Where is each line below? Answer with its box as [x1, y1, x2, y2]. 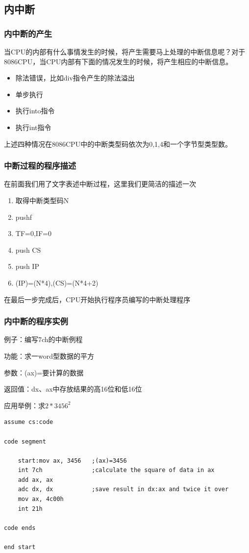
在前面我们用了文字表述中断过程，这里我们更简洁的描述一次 [4, 179, 196, 189]
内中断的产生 [4, 27, 52, 39]
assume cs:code [4, 419, 53, 426]
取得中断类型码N [15, 195, 69, 205]
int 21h [18, 505, 43, 512]
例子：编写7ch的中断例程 [4, 334, 83, 344]
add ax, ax [18, 476, 53, 483]
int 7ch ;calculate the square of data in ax [18, 467, 215, 474]
